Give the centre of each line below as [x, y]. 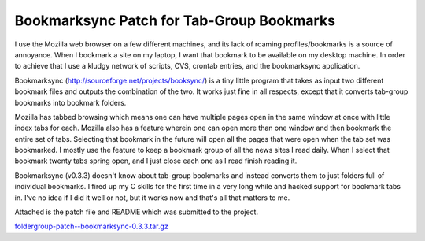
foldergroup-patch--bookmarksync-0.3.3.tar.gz [91, 226]
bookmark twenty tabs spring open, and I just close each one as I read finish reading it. [156, 161]
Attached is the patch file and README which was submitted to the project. [137, 212]
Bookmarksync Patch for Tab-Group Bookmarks [175, 20]
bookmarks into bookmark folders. [70, 102]
